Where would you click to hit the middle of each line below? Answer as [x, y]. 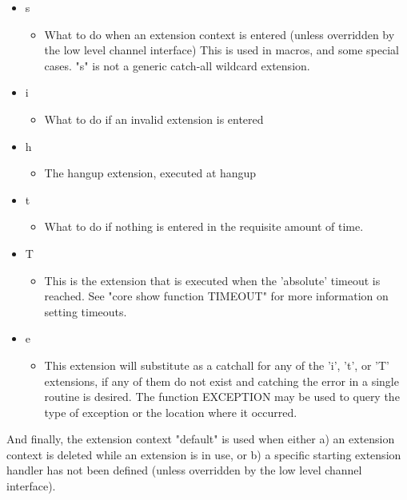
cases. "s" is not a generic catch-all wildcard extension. [177, 65]
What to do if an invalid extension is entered [154, 119]
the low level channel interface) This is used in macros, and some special [222, 50]
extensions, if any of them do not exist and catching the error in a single [221, 381]
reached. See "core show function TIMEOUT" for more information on [216, 296]
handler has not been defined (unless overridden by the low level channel [184, 470]
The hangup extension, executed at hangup [150, 173]
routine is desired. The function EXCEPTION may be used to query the [222, 397]
